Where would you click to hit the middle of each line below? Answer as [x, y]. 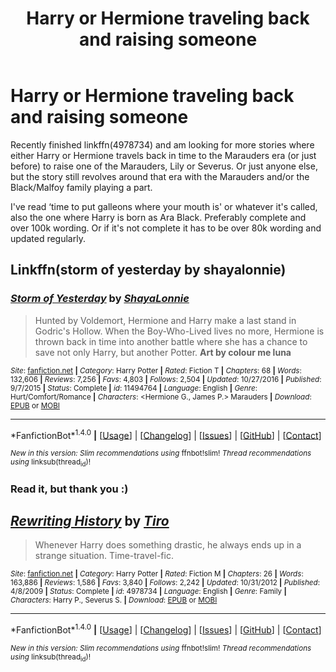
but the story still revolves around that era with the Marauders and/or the [160, 176]
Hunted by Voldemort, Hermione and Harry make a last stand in [165, 320]
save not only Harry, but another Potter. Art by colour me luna [163, 352]
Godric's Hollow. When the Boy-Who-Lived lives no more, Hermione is [179, 331]
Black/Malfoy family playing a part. [81, 187]
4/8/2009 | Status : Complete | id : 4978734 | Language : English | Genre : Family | [148, 592]
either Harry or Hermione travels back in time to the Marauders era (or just [163, 155]
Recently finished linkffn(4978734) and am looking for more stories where [162, 144]
